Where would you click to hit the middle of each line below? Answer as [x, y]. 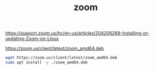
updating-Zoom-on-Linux [32, 39]
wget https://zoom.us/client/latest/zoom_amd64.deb [61, 58]
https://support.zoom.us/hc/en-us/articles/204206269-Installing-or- [77, 33]
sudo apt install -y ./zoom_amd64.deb [46, 62]
